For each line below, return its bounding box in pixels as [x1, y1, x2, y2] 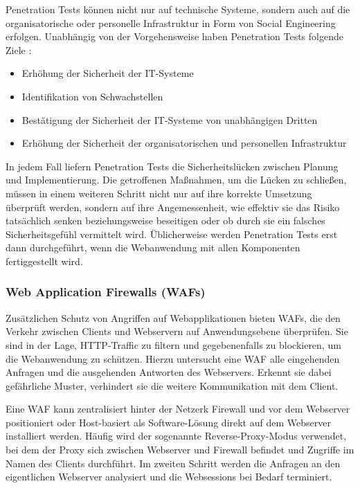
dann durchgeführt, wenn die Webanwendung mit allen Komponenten [6, 240, 300, 255]
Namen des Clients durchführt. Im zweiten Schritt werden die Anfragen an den [6, 455, 341, 470]
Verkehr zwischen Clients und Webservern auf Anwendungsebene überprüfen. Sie [6, 324, 348, 338]
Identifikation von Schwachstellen [21, 89, 163, 103]
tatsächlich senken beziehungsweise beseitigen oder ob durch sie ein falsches [6, 213, 325, 228]
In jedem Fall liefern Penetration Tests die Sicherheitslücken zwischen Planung [6, 159, 339, 173]
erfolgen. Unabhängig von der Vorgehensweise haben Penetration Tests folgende [6, 29, 343, 44]
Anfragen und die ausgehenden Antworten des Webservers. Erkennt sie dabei [6, 365, 332, 379]
